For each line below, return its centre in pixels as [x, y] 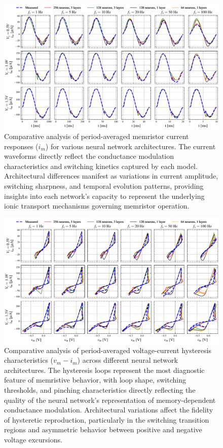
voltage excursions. [33, 439]
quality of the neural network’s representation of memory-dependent [110, 400]
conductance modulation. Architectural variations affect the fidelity [109, 410]
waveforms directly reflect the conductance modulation [89, 156]
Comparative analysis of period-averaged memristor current [97, 136]
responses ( [21, 146]
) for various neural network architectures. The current [131, 146]
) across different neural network [127, 360]
